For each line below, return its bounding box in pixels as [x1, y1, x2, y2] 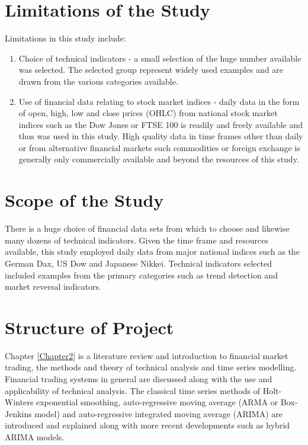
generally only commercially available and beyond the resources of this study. [18, 153, 299, 165]
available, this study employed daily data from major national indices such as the [5, 245, 300, 258]
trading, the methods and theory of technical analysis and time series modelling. [5, 361, 297, 373]
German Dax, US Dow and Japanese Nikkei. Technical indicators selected [5, 257, 272, 269]
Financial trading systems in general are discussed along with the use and [5, 373, 272, 385]
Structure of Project [5, 315, 174, 339]
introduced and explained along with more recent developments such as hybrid [5, 419, 290, 431]
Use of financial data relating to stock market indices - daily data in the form [18, 95, 300, 107]
